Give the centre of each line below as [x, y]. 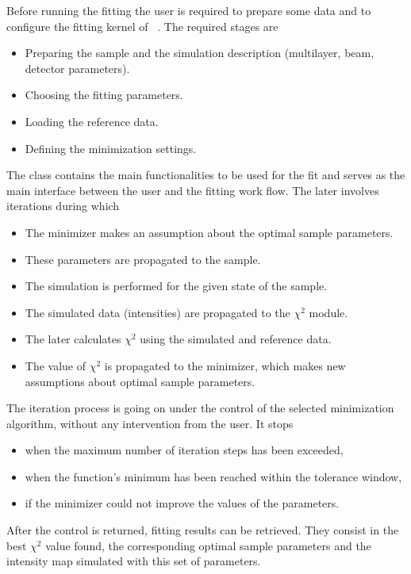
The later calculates [73, 339]
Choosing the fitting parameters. [104, 95]
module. [328, 312]
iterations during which [63, 206]
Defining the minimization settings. [111, 148]
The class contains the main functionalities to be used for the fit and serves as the [206, 175]
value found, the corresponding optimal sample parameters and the [208, 545]
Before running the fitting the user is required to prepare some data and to [189, 10]
